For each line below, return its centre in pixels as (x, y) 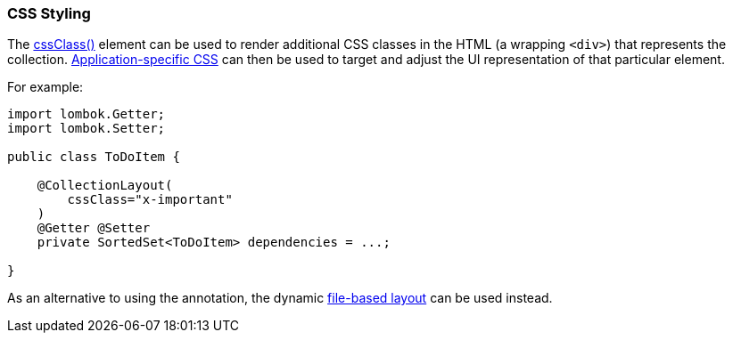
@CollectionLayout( (105, 186)
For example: (45, 87)
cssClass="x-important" (150, 200)
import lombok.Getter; (86, 114)
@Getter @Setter (94, 228)
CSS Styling (49, 13)
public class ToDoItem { (94, 157)
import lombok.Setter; (86, 129)
